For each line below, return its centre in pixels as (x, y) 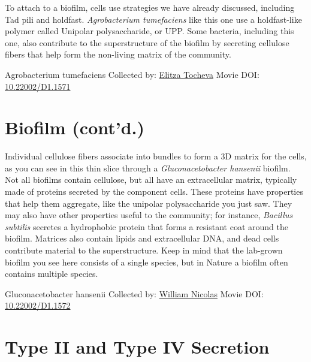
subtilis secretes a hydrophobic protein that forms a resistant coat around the (147, 226)
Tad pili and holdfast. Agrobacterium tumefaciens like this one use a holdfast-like (153, 19)
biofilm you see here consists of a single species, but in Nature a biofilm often (147, 262)
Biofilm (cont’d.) (75, 127)
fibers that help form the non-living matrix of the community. (118, 54)
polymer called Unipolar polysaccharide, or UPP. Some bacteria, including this (150, 31)
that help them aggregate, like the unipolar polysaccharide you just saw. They (149, 203)
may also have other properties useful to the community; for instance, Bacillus (149, 215)
